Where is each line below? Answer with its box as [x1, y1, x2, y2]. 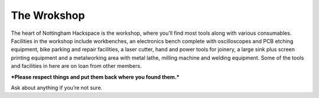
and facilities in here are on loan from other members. [11, 63, 142, 70]
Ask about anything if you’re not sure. [11, 84, 103, 91]
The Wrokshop [11, 9, 85, 22]
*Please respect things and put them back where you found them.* [11, 73, 180, 80]
